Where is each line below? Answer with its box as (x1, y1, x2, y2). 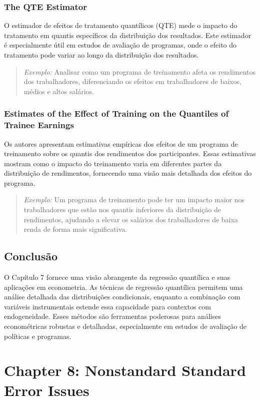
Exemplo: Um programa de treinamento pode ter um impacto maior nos (23, 194, 245, 205)
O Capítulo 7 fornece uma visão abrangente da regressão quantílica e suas (4, 272, 230, 282)
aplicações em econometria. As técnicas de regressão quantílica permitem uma (4, 281, 243, 292)
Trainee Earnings (4, 119, 74, 131)
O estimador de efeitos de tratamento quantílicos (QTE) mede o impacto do (4, 20, 237, 31)
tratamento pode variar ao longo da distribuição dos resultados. (4, 50, 199, 60)
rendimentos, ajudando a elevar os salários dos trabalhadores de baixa (23, 214, 238, 224)
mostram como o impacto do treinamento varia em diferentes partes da (4, 158, 222, 168)
